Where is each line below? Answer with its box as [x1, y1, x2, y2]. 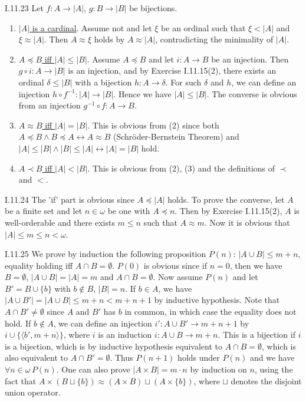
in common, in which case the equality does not [124, 305, 297, 318]
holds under [177, 351, 220, 364]
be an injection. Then [211, 52, 289, 65]
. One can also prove [56, 363, 130, 375]
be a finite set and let [5, 205, 83, 217]
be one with [107, 205, 150, 217]
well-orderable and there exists [5, 216, 115, 228]
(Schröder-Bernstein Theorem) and [113, 130, 239, 143]
